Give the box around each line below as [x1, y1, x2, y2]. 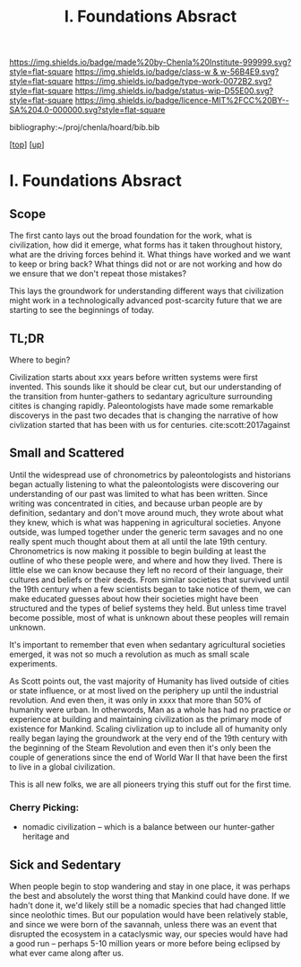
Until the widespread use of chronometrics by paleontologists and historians [9, 469, 291, 480]
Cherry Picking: [9, 801, 80, 814]
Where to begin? [9, 354, 71, 365]
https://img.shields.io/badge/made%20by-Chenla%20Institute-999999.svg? [9, 57, 292, 68]
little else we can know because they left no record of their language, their [9, 564, 284, 575]
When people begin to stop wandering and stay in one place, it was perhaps [9, 881, 291, 892]
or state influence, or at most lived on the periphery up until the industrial [9, 684, 279, 696]
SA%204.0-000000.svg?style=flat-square [9, 105, 166, 116]
